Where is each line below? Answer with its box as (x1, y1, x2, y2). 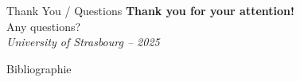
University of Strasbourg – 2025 (6, 33, 160, 50)
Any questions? (6, 18, 81, 34)
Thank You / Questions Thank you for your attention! (6, 2, 294, 18)
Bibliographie (6, 60, 72, 76)
